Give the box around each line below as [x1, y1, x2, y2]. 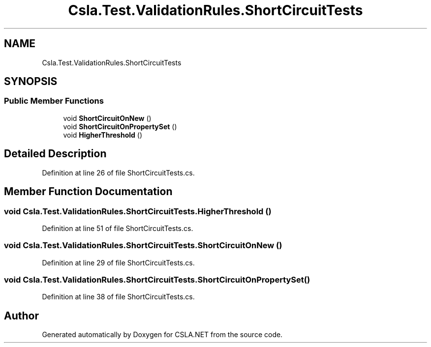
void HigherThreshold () [63, 130, 143, 139]
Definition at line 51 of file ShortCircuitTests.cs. [42, 224, 193, 232]
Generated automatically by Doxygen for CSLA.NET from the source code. [42, 330, 283, 339]
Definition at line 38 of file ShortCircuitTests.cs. [42, 292, 195, 301]
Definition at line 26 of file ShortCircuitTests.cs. [42, 168, 195, 177]
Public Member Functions [4, 96, 104, 106]
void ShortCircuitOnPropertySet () [63, 122, 177, 131]
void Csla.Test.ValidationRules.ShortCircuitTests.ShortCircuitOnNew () [4, 240, 282, 251]
